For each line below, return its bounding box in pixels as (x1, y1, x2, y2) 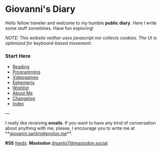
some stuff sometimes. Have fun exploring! (5, 25, 94, 31)
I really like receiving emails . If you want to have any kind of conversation (5, 120, 156, 126)
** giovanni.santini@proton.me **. (5, 131, 72, 137)
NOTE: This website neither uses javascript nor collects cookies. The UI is (5, 35, 157, 41)
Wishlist (12, 85, 29, 91)
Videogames (12, 75, 39, 80)
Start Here (5, 52, 31, 59)
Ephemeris (12, 79, 35, 85)
